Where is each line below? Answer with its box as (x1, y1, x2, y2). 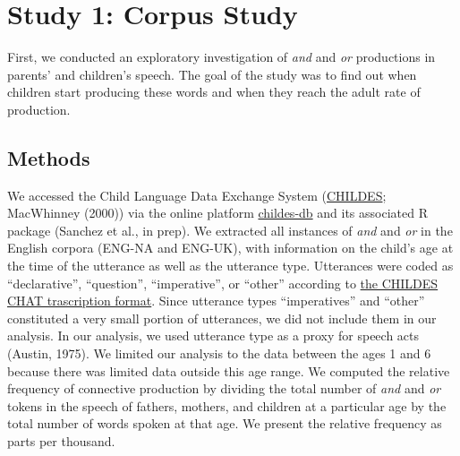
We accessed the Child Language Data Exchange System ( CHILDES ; (7, 185, 387, 204)
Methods (7, 143, 90, 171)
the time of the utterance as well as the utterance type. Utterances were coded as (7, 256, 454, 275)
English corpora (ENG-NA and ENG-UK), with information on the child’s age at (7, 238, 454, 257)
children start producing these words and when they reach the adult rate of (7, 82, 421, 101)
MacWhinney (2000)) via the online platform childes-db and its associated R (7, 203, 428, 222)
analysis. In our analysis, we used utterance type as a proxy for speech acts (7, 326, 420, 345)
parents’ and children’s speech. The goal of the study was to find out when (7, 65, 417, 83)
